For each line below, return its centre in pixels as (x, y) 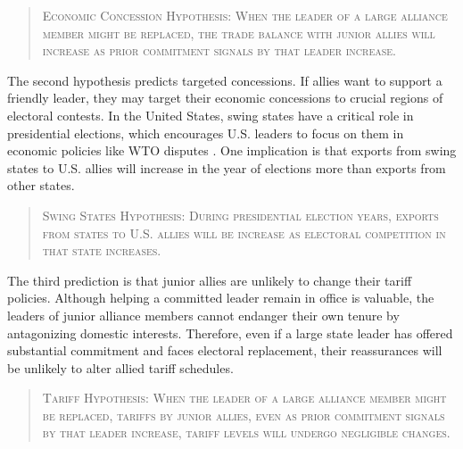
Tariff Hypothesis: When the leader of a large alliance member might (244, 398)
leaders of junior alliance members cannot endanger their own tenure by (203, 315)
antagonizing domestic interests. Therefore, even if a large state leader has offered (230, 333)
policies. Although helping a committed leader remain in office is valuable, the (221, 298)
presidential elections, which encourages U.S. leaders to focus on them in (206, 133)
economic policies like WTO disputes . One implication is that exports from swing (232, 150)
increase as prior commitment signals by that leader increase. (219, 50)
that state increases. (102, 250)
